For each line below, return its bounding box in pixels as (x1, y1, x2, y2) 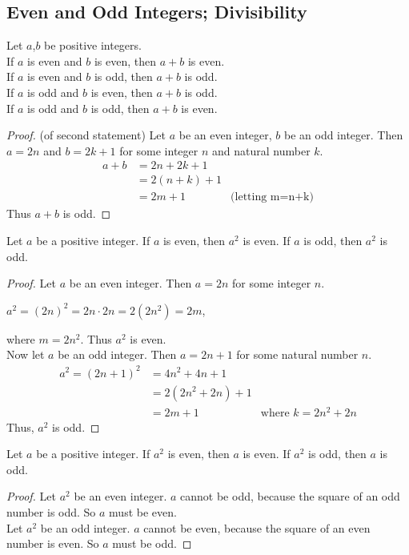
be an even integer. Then (69, 275, 192, 292)
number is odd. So (6, 504, 96, 521)
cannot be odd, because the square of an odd (180, 488, 400, 505)
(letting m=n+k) (231, 191, 314, 203)
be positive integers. (44, 37, 142, 54)
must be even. (109, 504, 177, 521)
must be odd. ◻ (112, 535, 192, 552)
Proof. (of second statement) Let (6, 127, 166, 143)
